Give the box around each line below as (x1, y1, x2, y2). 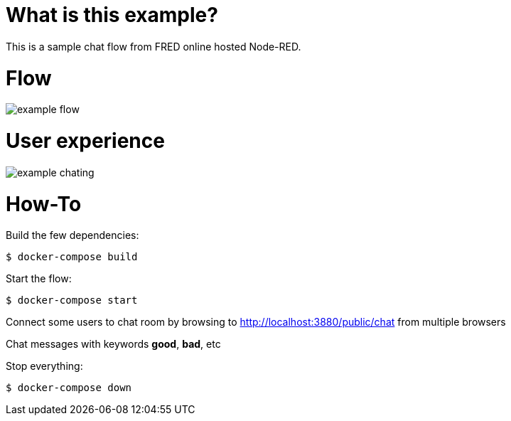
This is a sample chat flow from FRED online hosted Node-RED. (6, 40, 301, 53)
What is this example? (6, 3, 218, 27)
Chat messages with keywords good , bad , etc (6, 338, 221, 351)
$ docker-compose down (6, 382, 132, 394)
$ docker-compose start (6, 294, 138, 307)
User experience (6, 129, 165, 153)
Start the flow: (6, 272, 72, 285)
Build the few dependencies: (6, 229, 139, 242)
